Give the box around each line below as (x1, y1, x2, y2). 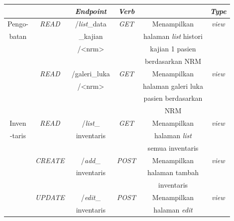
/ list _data (75, 18, 107, 29)
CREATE (35, 155, 65, 165)
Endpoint (75, 5, 107, 16)
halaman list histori (143, 31, 203, 41)
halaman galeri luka (142, 80, 203, 91)
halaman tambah (147, 167, 199, 178)
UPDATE (35, 192, 65, 203)
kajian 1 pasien (150, 43, 196, 54)
